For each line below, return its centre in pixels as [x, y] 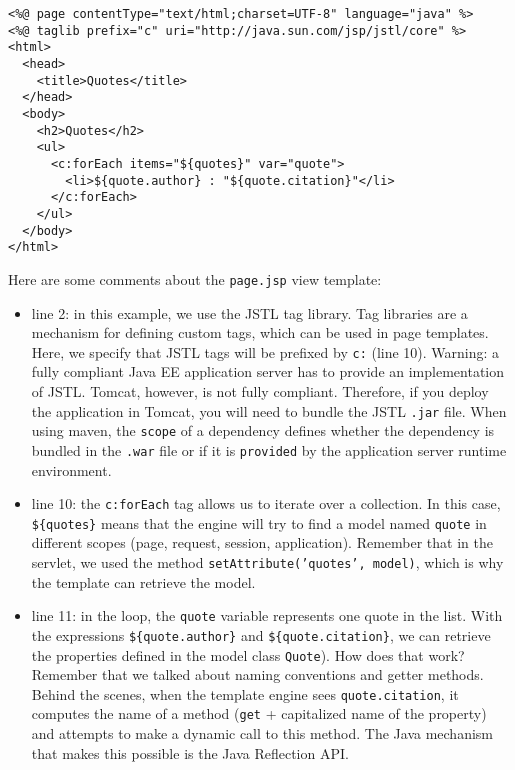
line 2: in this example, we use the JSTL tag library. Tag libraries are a [249, 312]
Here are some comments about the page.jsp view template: [195, 278]
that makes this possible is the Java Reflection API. [190, 752]
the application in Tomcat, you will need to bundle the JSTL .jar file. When [269, 410]
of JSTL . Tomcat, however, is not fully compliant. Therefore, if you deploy [260, 390]
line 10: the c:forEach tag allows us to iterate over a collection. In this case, [266, 503]
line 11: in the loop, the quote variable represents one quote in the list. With [267, 615]
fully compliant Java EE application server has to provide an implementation [268, 371]
